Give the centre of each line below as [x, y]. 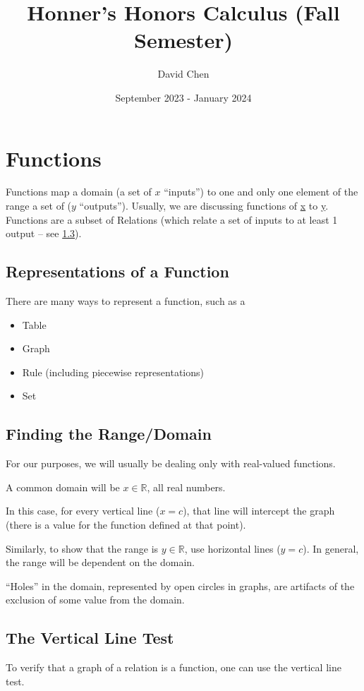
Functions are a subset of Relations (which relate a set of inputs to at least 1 [172, 219]
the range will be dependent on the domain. [101, 562]
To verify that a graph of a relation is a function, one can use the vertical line [174, 667]
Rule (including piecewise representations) [113, 372]
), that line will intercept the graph [259, 511]
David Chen [183, 74]
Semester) [183, 40]
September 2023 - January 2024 [183, 97]
